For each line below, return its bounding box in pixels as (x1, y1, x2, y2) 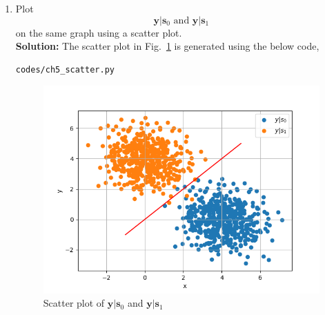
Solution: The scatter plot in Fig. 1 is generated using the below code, (15, 39, 319, 53)
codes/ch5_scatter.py (15, 64, 115, 75)
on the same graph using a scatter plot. (15, 25, 182, 39)
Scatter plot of (43, 296, 105, 310)
